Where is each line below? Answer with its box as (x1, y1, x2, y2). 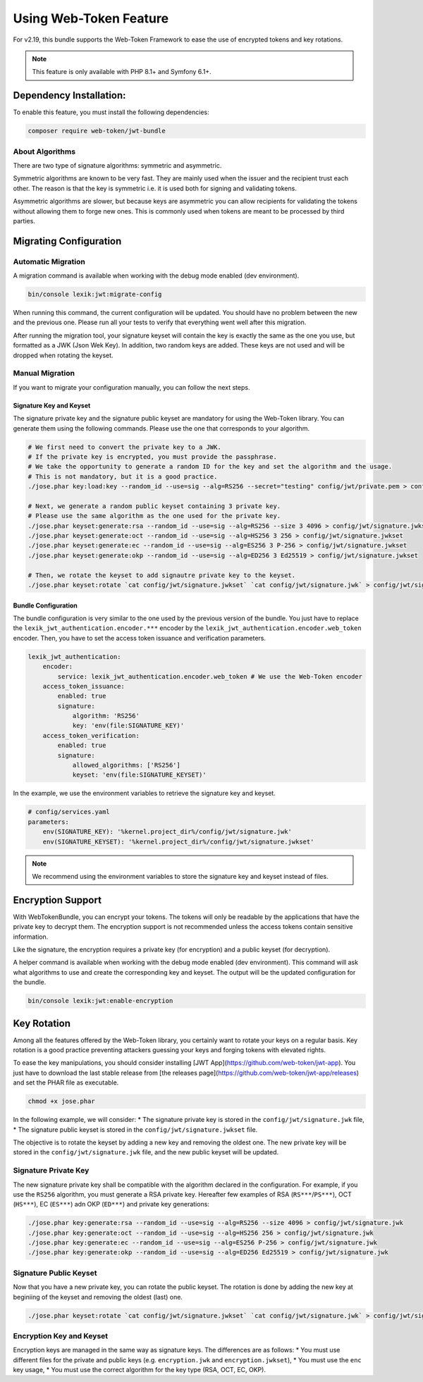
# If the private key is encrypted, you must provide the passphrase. (27, 452, 278, 461)
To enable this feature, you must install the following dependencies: (13, 108, 209, 116)
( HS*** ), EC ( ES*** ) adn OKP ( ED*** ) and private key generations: (13, 1200, 209, 1209)
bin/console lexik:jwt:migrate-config (27, 290, 162, 299)
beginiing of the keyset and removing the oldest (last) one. (13, 1292, 183, 1301)
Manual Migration (13, 369, 75, 378)
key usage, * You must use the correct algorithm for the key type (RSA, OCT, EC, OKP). (13, 1366, 266, 1374)
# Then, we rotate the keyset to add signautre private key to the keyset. (27, 571, 296, 579)
